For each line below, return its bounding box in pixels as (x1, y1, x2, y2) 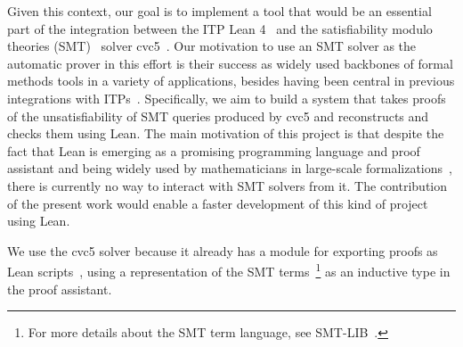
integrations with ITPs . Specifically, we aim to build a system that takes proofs (7, 88, 446, 107)
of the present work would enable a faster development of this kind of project (7, 194, 428, 212)
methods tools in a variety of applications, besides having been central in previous (7, 71, 455, 90)
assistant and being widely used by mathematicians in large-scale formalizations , (7, 159, 452, 178)
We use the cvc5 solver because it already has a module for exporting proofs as (7, 241, 438, 260)
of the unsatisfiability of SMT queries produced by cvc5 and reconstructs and (7, 106, 429, 125)
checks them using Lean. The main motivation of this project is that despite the (7, 124, 444, 143)
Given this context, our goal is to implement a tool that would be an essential (7, 2, 432, 20)
